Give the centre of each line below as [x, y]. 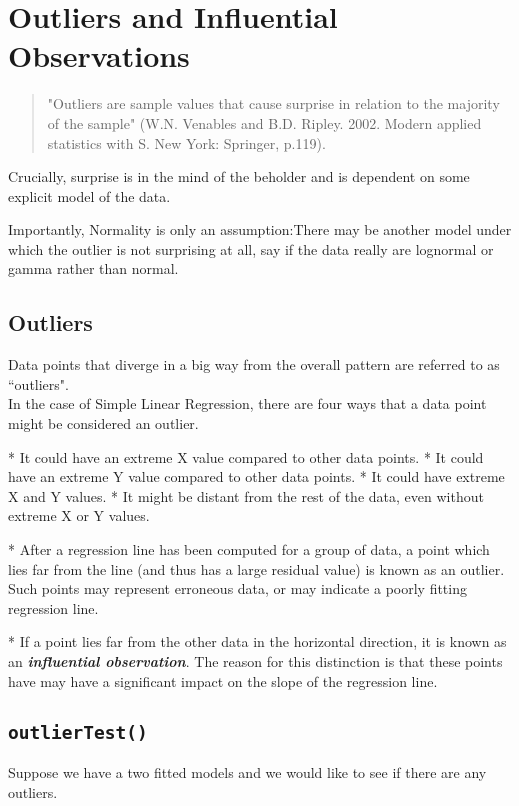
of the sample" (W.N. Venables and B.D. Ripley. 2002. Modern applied [264, 122]
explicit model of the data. [89, 195]
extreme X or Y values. [79, 515]
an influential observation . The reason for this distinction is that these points [255, 660]
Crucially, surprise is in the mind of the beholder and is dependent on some [239, 176]
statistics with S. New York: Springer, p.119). [186, 142]
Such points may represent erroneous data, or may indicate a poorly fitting [237, 588]
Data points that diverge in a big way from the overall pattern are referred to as [254, 364]
